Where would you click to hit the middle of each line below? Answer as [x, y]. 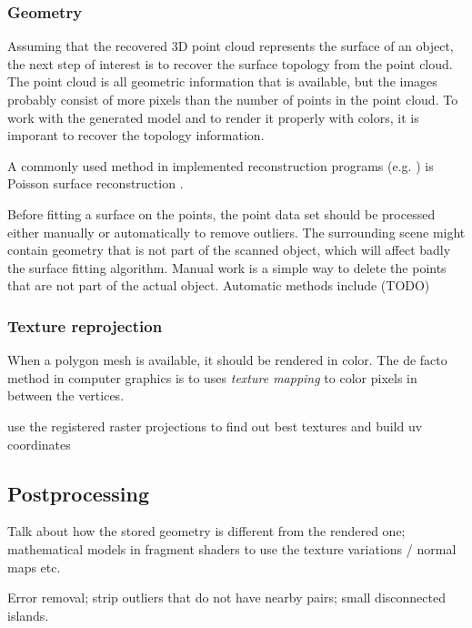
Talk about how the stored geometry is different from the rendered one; [206, 531]
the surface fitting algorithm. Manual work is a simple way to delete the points [227, 267]
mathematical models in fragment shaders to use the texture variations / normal [232, 548]
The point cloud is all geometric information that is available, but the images [222, 81]
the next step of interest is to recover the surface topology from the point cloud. [230, 63]
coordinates [39, 444]
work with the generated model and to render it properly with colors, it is [213, 117]
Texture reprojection [85, 325]
